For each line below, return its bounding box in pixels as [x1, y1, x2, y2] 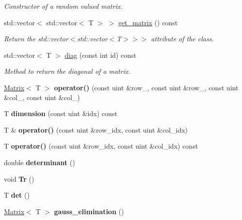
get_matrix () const [118, 17, 178, 27]
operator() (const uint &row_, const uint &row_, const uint [54, 82, 239, 92]
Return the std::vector [4, 34, 68, 44]
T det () [4, 190, 30, 200]
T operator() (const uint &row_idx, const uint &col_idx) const [4, 141, 198, 151]
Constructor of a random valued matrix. [4, 1, 123, 11]
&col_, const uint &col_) [4, 92, 80, 102]
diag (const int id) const [65, 50, 136, 60]
